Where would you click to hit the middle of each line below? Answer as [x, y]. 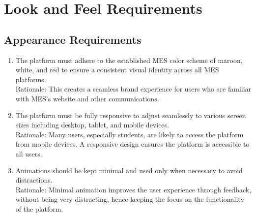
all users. [29, 153]
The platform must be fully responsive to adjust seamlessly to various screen [131, 115]
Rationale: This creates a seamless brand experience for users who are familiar [133, 89]
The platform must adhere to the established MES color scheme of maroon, [129, 60]
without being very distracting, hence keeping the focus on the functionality [130, 199]
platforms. [31, 79]
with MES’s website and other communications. [87, 98]
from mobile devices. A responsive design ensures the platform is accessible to [132, 144]
